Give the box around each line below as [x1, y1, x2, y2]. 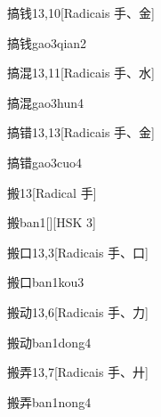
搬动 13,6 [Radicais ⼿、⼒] [7, 302, 149, 321]
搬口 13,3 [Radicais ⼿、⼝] [7, 242, 149, 261]
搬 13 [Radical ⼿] [7, 183, 97, 201]
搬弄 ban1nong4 [7, 392, 92, 411]
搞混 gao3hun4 [7, 93, 84, 111]
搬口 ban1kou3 [7, 273, 85, 291]
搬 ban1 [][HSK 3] [7, 213, 96, 232]
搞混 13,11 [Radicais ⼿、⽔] [7, 63, 155, 82]
